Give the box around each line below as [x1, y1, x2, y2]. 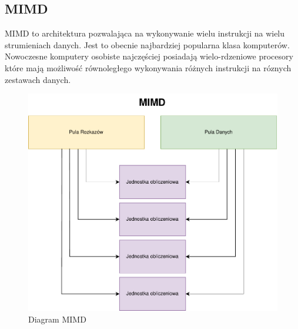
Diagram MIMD [28, 313, 86, 325]
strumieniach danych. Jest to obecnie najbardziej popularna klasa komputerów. [5, 38, 290, 51]
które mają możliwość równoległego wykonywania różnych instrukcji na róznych [5, 61, 292, 74]
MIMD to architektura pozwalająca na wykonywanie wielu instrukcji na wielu [5, 27, 285, 39]
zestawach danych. [5, 73, 71, 85]
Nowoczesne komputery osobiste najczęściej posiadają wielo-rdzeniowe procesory [5, 50, 293, 62]
